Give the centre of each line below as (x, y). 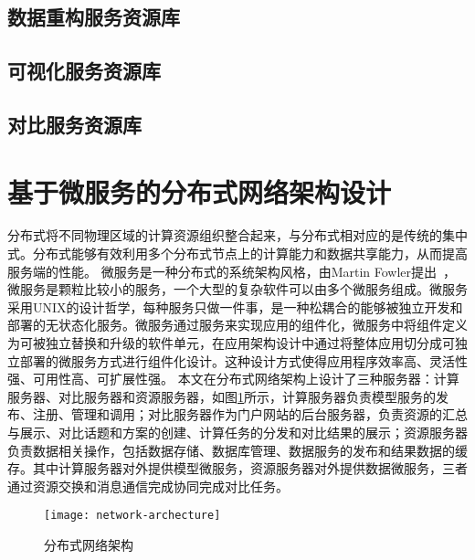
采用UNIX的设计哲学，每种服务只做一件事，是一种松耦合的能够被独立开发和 (235, 306)
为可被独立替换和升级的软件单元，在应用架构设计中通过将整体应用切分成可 (231, 343)
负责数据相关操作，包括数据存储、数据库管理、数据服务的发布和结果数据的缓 (237, 450)
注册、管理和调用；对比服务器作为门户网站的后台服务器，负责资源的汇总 (250, 414)
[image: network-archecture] (132, 516)
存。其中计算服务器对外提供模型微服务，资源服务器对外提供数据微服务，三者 (237, 468)
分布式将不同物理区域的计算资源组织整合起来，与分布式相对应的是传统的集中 (237, 235)
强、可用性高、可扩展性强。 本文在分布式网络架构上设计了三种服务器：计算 (233, 379)
